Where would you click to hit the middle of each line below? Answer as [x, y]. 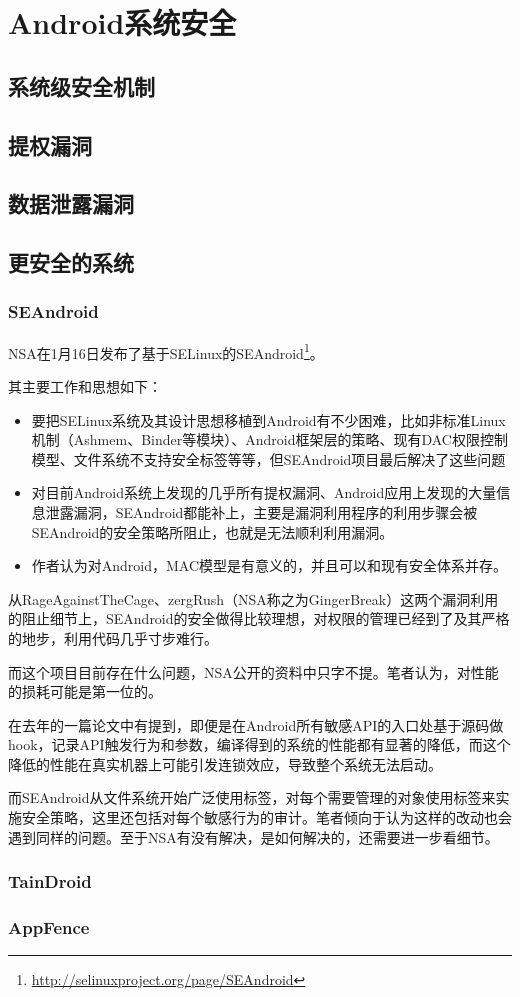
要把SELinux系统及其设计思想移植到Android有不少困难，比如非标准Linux [268, 419]
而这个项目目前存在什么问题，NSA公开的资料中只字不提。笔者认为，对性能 [253, 671]
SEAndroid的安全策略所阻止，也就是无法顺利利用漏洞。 [212, 531]
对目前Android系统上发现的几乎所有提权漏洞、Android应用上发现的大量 [264, 492]
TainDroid [50, 881]
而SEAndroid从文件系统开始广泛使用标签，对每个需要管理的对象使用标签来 [252, 797]
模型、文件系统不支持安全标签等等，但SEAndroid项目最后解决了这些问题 [268, 458]
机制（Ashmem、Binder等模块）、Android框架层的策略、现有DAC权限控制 [269, 439]
